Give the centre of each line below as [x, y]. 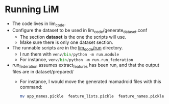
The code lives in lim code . [39, 24]
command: [31, 87]
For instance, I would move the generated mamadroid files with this [90, 82]
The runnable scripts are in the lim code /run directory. [67, 48]
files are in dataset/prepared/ [43, 72]
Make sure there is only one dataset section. [66, 42]
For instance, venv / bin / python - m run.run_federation [76, 60]
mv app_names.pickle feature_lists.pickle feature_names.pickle [92, 96]
